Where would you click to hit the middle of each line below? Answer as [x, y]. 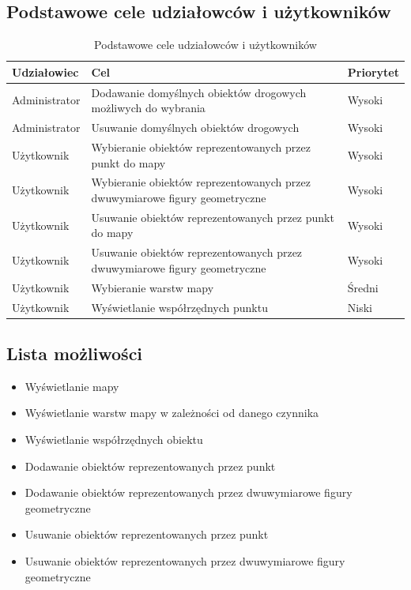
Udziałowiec [45, 71]
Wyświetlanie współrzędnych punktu [179, 307]
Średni [363, 287]
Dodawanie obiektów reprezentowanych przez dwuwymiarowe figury [189, 492]
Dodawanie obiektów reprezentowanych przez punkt [150, 466]
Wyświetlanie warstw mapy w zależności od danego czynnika [172, 413]
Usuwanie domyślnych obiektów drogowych [195, 128]
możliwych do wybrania [148, 108]
